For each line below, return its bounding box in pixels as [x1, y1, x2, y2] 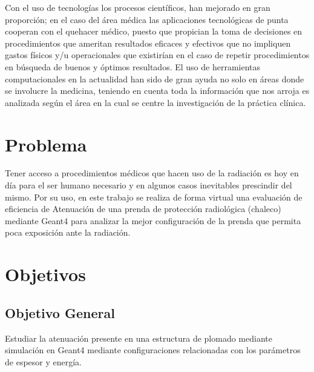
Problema [5, 131, 87, 156]
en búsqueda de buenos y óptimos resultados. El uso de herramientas [5, 60, 261, 73]
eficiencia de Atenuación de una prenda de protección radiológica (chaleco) [5, 202, 281, 215]
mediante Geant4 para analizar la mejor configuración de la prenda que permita [5, 214, 301, 227]
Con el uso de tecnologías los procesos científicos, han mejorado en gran [5, 1, 270, 13]
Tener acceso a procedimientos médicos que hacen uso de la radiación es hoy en [5, 167, 299, 179]
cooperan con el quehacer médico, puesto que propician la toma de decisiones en [5, 25, 303, 38]
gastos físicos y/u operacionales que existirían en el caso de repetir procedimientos [5, 48, 310, 61]
